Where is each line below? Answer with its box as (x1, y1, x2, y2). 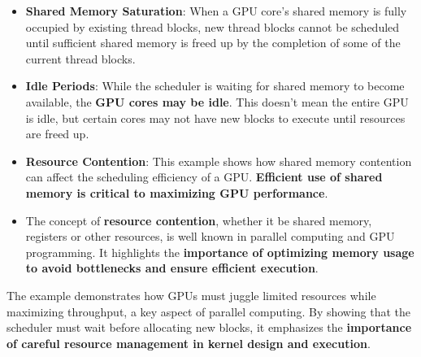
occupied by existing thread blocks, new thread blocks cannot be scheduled (25, 18, 400, 35)
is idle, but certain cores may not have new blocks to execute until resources (25, 109, 406, 126)
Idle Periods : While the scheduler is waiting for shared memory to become (25, 77, 405, 94)
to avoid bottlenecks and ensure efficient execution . (25, 259, 319, 276)
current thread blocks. (25, 50, 136, 67)
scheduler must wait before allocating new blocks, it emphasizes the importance (7, 319, 412, 336)
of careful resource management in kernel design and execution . (7, 334, 371, 351)
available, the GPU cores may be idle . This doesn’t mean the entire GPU (25, 93, 409, 110)
